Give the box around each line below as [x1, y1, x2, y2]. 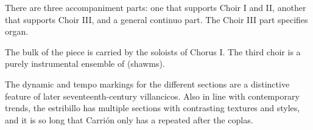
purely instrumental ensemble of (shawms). [5, 57, 165, 70]
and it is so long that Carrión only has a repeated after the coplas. [5, 113, 253, 126]
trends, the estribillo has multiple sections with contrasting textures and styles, [5, 101, 300, 114]
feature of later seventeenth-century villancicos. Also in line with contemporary [5, 89, 300, 102]
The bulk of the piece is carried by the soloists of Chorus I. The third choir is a [5, 45, 301, 58]
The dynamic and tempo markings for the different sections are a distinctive [5, 77, 290, 90]
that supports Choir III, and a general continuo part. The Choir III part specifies [5, 13, 308, 26]
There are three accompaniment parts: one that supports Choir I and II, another [5, 1, 306, 13]
